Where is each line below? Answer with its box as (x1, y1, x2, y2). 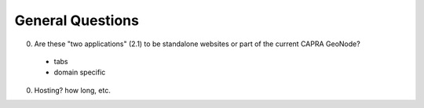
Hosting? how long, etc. (34, 85, 111, 95)
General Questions (14, 12, 139, 29)
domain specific (53, 67, 106, 77)
